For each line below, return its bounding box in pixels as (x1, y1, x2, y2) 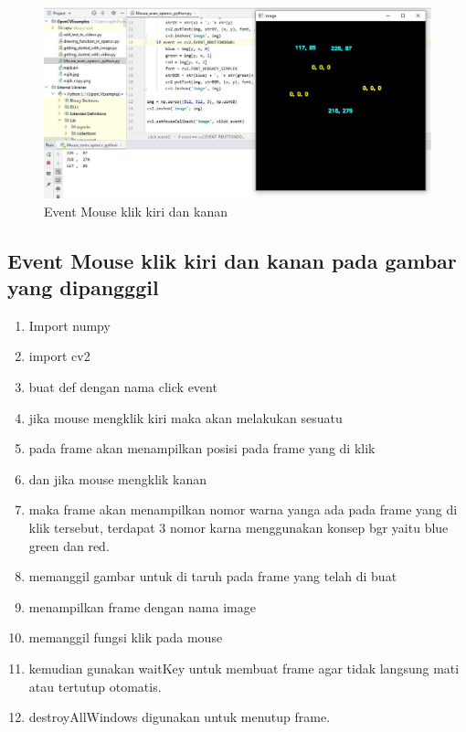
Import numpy (28, 315, 111, 334)
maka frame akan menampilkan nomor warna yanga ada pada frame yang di (28, 500, 458, 519)
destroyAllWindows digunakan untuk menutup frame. (28, 707, 331, 727)
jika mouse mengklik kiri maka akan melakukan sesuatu (28, 408, 343, 427)
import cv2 (28, 346, 90, 366)
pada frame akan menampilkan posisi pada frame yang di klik (28, 439, 376, 458)
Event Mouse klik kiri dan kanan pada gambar (7, 246, 457, 274)
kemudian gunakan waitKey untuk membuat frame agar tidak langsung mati (28, 659, 460, 677)
